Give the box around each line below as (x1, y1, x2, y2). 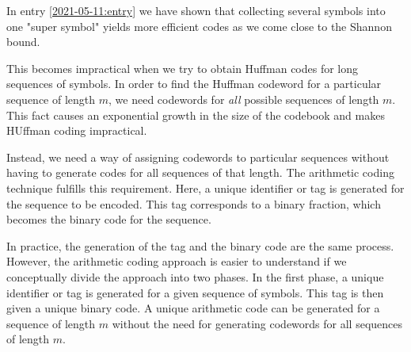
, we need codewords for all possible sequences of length (108, 90, 379, 107)
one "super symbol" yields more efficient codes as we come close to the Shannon (6, 17, 392, 34)
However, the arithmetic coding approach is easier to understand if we (6, 253, 347, 270)
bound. (6, 33, 40, 50)
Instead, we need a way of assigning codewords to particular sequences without (6, 148, 390, 165)
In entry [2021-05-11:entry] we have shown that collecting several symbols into (6, 2, 386, 18)
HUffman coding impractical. (6, 122, 147, 139)
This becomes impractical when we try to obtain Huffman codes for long (6, 59, 359, 76)
